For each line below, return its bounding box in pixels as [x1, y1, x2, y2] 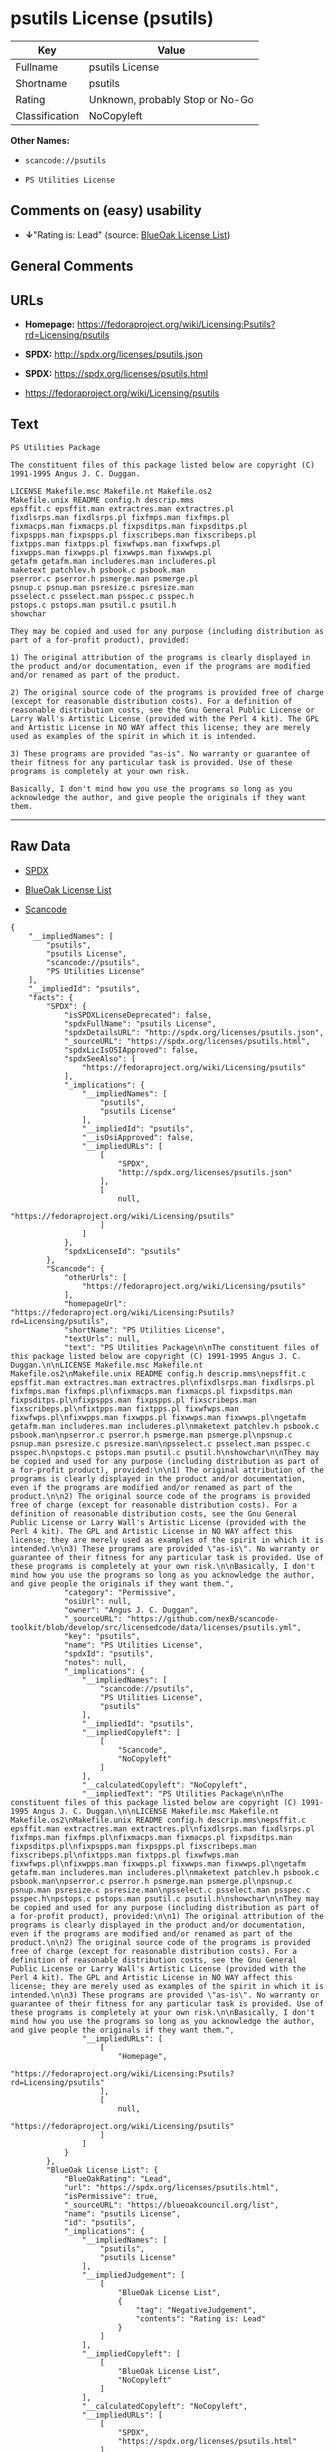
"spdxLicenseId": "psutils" [63, 1246, 182, 1256]
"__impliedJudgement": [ [81, 2270, 186, 2280]
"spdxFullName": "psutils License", [63, 1018, 217, 1029]
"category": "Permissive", [63, 1587, 177, 1597]
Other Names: [10, 134, 70, 146]
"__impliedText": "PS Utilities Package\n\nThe [81, 1788, 284, 1799]
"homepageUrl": [63, 1298, 128, 1309]
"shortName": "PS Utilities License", [63, 1325, 226, 1335]
